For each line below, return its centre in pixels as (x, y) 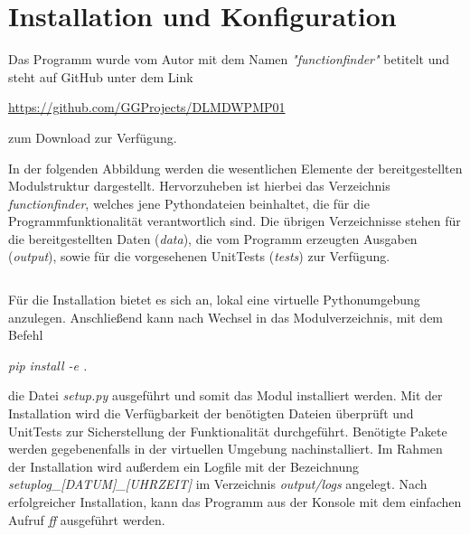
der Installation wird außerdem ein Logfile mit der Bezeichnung (183, 466)
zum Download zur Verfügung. (93, 137)
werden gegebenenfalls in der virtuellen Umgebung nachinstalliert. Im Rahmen (226, 449)
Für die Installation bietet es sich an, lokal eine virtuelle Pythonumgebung (214, 300)
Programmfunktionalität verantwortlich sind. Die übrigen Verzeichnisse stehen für (235, 221)
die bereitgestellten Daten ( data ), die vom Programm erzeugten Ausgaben (213, 238)
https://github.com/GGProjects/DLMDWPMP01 (147, 107)
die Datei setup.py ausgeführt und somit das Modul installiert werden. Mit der (226, 395)
